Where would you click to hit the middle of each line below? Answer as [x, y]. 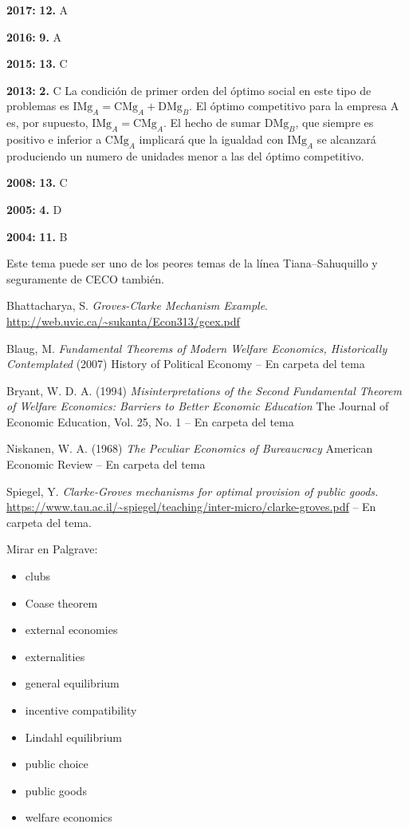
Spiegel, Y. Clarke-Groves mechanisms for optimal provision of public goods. [193, 491]
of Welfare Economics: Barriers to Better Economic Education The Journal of [198, 406]
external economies [71, 630]
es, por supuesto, [47, 123]
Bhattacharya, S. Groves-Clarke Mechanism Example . [138, 305]
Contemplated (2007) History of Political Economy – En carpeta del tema [186, 364]
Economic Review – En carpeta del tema [106, 464]
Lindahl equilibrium [74, 737]
